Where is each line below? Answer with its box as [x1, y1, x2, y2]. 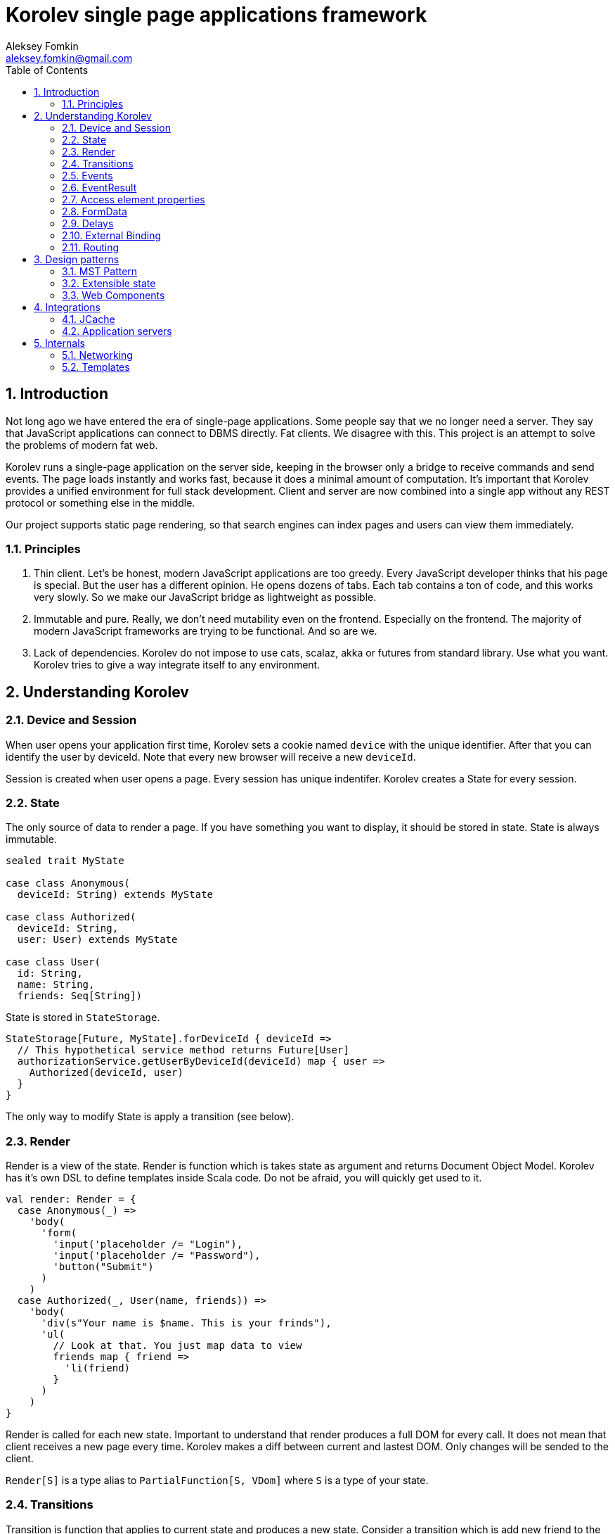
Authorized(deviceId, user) [29, 1067, 183, 1079]
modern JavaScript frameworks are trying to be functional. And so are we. [34, 625, 377, 638]
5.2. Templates [62, 360, 130, 373]
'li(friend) [65, 1362, 131, 1374]
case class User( [6, 956, 101, 968]
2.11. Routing [62, 241, 119, 253]
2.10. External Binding [62, 229, 162, 241]
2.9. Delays [62, 217, 114, 229]
